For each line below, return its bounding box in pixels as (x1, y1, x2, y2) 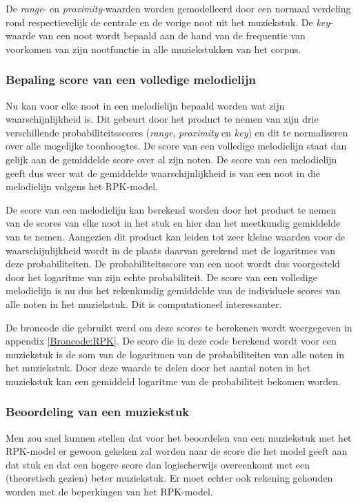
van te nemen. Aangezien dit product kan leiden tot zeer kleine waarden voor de (6, 229, 346, 243)
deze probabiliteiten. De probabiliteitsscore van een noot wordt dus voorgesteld (6, 256, 340, 271)
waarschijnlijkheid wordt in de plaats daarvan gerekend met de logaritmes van (6, 243, 335, 257)
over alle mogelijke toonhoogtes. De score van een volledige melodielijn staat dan (6, 138, 347, 153)
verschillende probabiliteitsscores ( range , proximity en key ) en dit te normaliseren (6, 125, 348, 139)
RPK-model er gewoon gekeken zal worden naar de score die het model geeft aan (6, 444, 348, 458)
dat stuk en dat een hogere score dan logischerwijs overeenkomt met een (6, 457, 310, 471)
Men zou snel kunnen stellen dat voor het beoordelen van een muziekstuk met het (6, 430, 352, 444)
